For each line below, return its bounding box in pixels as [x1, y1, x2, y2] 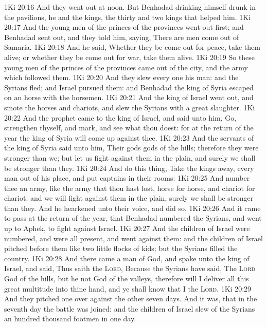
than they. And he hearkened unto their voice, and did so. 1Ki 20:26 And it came [4, 202, 261, 213]
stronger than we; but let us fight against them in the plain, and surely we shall [4, 152, 256, 163]
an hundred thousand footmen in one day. [4, 313, 136, 324]
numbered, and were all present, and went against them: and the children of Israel [4, 233, 263, 243]
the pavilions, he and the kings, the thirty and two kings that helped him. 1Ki [4, 11, 251, 22]
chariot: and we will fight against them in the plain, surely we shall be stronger [4, 193, 254, 203]
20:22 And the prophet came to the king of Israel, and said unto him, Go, [4, 112, 237, 123]
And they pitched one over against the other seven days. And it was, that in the [4, 293, 257, 304]
